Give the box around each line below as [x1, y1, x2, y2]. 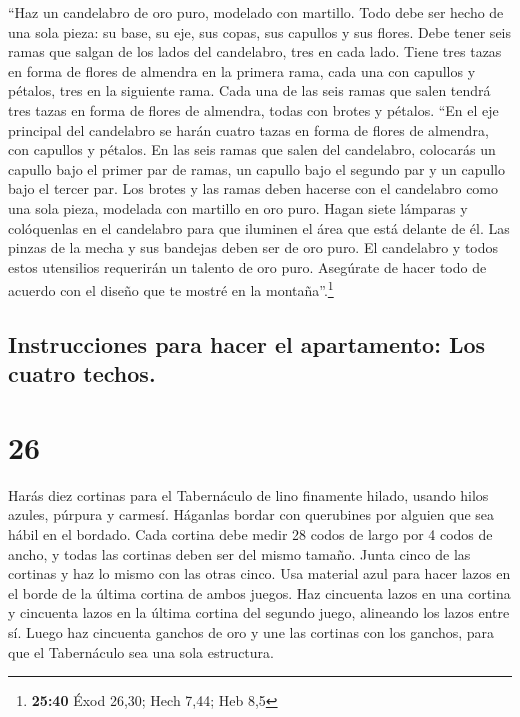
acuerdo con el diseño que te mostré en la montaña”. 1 [8, 277, 334, 300]
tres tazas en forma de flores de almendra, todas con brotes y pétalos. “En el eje [8, 99, 499, 120]
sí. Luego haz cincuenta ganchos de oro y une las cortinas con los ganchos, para [8, 622, 495, 643]
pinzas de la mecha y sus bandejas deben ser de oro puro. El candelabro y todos [8, 237, 499, 258]
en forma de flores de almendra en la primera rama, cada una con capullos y [8, 60, 476, 81]
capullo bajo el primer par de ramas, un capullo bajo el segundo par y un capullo [8, 158, 506, 179]
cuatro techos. [8, 358, 156, 389]
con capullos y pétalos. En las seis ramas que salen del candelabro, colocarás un [8, 139, 496, 160]
